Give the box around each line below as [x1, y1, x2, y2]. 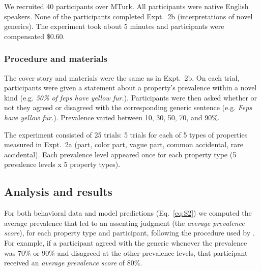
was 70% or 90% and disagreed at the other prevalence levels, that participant [4, 247, 248, 258]
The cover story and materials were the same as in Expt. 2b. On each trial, [4, 72, 240, 83]
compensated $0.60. [4, 30, 65, 41]
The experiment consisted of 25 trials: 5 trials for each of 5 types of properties [4, 129, 248, 140]
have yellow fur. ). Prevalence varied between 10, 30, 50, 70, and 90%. [4, 112, 220, 122]
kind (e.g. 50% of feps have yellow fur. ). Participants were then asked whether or [4, 92, 257, 103]
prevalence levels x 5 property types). [4, 159, 121, 170]
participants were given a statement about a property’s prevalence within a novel [4, 82, 257, 93]
